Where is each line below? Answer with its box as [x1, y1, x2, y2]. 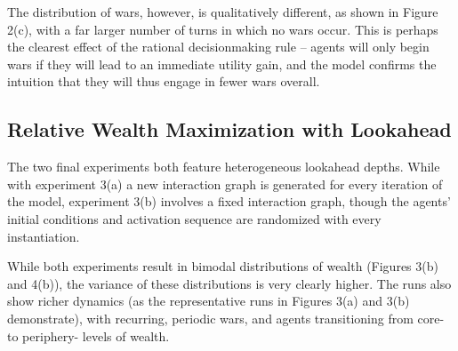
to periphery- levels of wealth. [7, 326, 170, 345]
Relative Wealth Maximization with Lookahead [7, 116, 452, 143]
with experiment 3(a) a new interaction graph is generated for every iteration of [7, 174, 443, 193]
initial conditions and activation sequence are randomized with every [7, 209, 382, 227]
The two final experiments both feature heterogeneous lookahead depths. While [7, 157, 440, 176]
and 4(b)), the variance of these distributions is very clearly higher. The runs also [7, 274, 452, 292]
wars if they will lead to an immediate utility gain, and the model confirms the [7, 54, 437, 73]
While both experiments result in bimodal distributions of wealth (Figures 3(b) [7, 257, 438, 275]
